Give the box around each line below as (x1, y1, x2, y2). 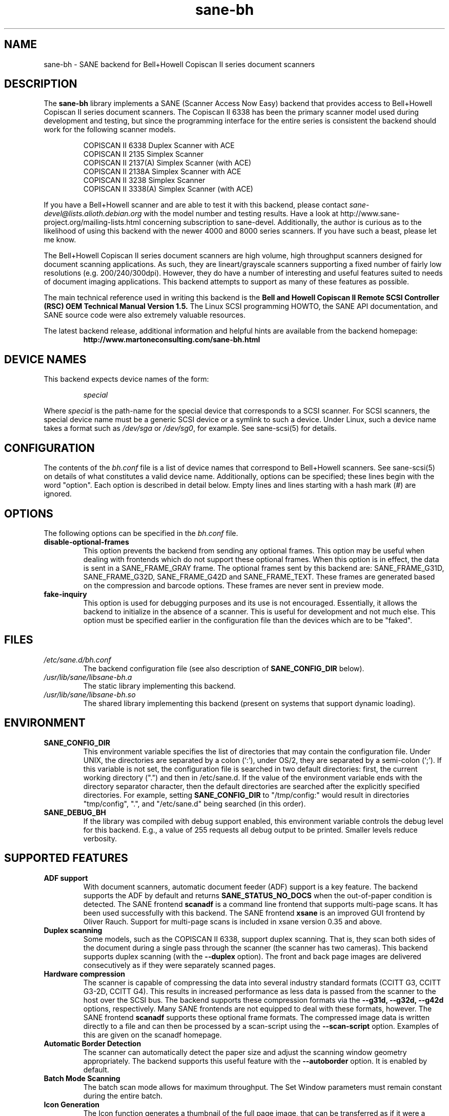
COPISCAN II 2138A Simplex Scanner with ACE (83, 167, 241, 176)
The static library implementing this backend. (83, 681, 236, 690)
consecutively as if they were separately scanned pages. (83, 960, 276, 969)
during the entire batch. (83, 1091, 163, 1100)
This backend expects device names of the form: (44, 375, 209, 384)
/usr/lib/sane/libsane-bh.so (44, 690, 136, 699)
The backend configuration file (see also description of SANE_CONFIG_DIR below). (83, 664, 364, 673)
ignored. (44, 489, 72, 499)
